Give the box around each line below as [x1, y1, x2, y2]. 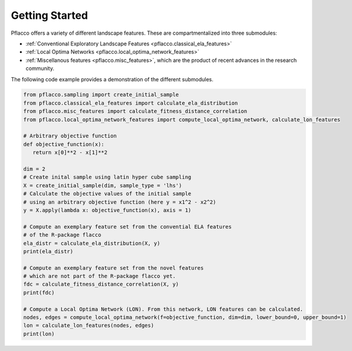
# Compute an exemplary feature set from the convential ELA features [23, 223, 232, 230]
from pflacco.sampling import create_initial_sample [23, 91, 179, 98]
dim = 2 [23, 165, 45, 172]
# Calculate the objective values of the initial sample [23, 190, 192, 197]
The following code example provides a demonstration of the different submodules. [11, 75, 213, 82]
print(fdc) [23, 289, 55, 296]
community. [25, 65, 54, 72]
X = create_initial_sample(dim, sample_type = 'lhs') [23, 182, 182, 188]
